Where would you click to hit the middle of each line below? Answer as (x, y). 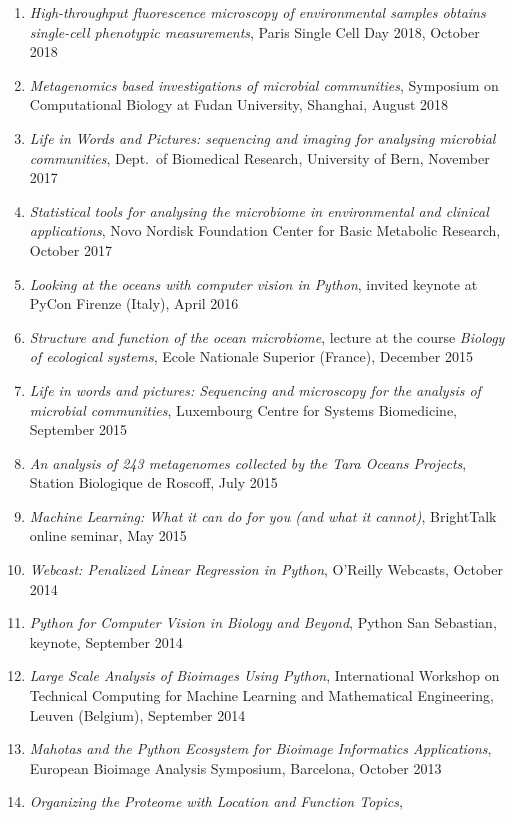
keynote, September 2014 (106, 641)
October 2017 (70, 249)
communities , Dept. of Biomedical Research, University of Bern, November (259, 157)
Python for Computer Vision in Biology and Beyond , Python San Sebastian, (263, 622)
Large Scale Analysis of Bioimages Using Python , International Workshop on (264, 675)
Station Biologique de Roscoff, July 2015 (153, 482)
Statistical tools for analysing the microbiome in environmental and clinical (259, 210)
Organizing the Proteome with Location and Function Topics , (216, 801)
